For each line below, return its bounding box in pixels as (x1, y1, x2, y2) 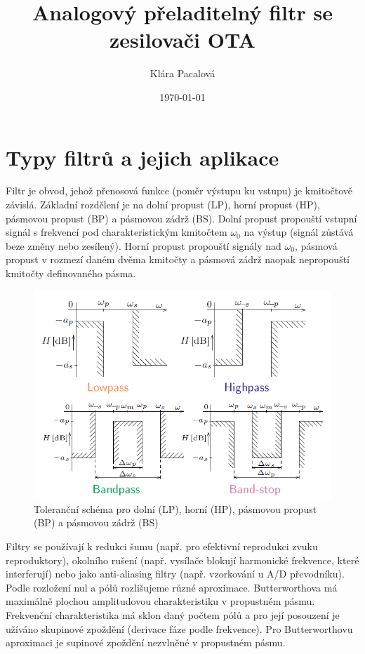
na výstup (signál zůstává (244, 225, 354, 239)
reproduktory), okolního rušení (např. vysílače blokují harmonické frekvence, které (6, 552, 359, 567)
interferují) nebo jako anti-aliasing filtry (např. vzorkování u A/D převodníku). (6, 566, 345, 581)
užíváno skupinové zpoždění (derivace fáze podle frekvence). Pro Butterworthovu (6, 621, 353, 636)
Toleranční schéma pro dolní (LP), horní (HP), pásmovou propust (34, 501, 317, 516)
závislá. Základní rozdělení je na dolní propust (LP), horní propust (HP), (6, 197, 320, 212)
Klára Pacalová (150, 66, 215, 81)
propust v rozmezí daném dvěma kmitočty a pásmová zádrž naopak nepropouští (6, 252, 350, 267)
